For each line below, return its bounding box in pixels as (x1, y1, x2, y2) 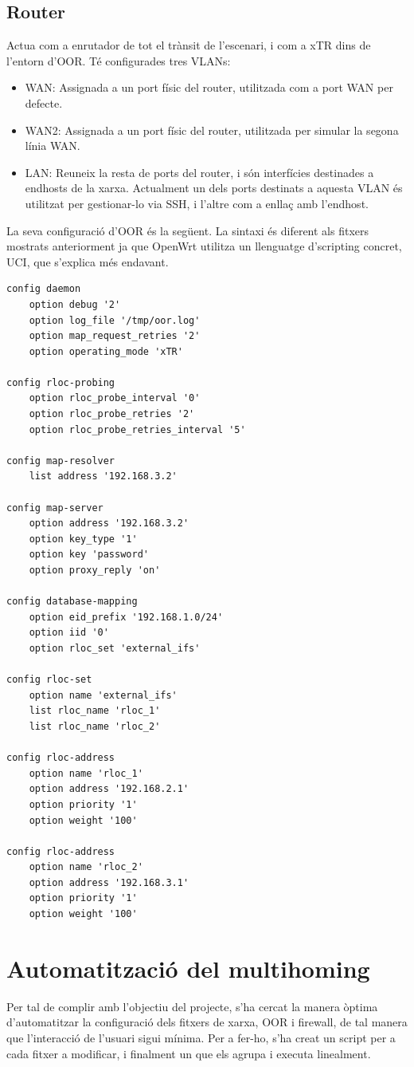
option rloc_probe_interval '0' (29, 392, 201, 404)
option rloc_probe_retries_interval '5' (29, 423, 246, 435)
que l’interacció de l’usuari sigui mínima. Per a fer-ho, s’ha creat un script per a (6, 1029, 396, 1045)
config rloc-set (6, 674, 92, 686)
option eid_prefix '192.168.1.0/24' (29, 611, 224, 623)
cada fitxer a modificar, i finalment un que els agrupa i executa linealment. (6, 1045, 371, 1061)
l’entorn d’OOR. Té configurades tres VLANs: (6, 52, 231, 69)
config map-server (6, 502, 103, 514)
